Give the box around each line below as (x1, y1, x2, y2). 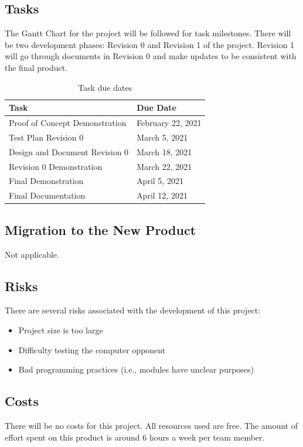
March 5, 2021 (137, 131, 188, 143)
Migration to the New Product (5, 220, 196, 238)
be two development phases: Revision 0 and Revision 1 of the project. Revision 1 (5, 38, 295, 50)
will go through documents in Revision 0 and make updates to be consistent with (5, 50, 297, 62)
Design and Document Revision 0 (9, 145, 129, 158)
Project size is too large (18, 323, 103, 336)
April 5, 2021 (137, 175, 183, 187)
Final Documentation (9, 189, 86, 202)
